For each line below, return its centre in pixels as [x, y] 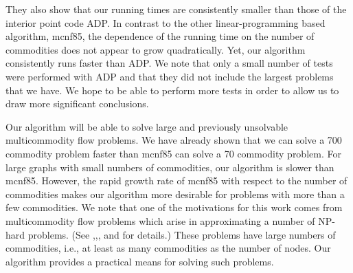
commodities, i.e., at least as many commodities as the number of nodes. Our [168, 248]
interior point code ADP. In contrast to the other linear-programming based [166, 22]
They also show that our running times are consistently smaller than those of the [176, 9]
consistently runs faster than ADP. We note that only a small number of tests [169, 63]
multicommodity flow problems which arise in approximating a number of [160, 220]
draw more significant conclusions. [77, 103]
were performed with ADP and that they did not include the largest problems [170, 76]
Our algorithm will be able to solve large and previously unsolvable [147, 126]
